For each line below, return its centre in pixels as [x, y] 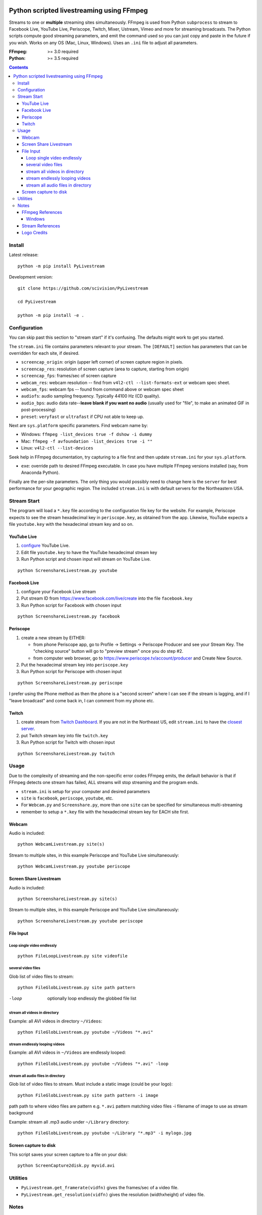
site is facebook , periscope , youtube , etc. [67, 798]
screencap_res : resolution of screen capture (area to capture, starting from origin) [105, 369]
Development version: [31, 277]
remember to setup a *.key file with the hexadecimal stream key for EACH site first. [105, 812]
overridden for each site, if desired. [44, 353]
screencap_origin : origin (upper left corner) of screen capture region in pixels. [102, 362]
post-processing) [38, 410]
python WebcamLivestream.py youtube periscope [74, 867]
